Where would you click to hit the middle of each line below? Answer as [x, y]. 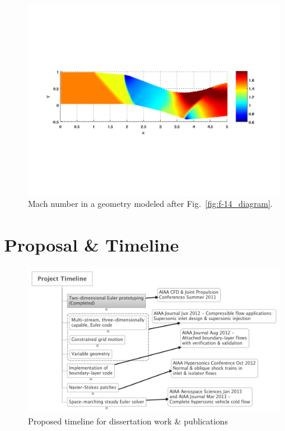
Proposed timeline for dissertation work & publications [128, 421]
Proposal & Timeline [92, 245]
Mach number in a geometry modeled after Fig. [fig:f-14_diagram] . [151, 204]
